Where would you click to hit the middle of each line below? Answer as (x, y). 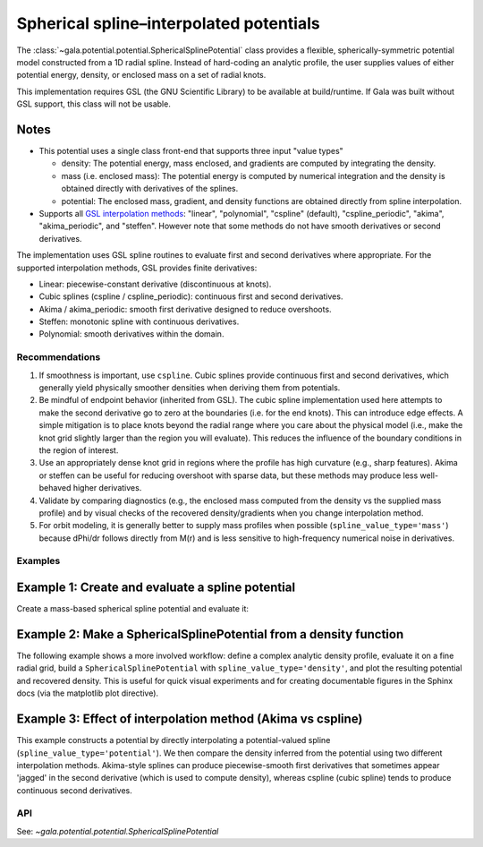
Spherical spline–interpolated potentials (169, 23)
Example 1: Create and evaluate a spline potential (156, 588)
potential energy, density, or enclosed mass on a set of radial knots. (141, 75)
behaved (55, 488)
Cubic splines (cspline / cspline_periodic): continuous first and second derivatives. (191, 296)
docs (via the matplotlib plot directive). (88, 693)
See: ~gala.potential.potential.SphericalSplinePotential (118, 831)
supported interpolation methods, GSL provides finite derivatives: (137, 268)
